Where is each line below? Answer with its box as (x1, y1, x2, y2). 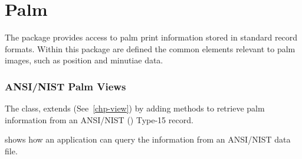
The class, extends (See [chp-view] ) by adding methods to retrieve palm (5, 102, 265, 114)
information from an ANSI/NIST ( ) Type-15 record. (5, 113, 193, 126)
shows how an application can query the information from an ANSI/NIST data (5, 133, 291, 146)
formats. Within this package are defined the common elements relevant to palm (5, 42, 296, 55)
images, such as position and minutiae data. (5, 54, 163, 66)
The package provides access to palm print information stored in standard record (5, 31, 298, 43)
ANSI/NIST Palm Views (5, 79, 126, 93)
